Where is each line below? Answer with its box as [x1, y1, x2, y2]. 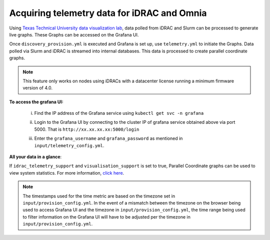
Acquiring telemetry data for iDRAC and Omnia [9, 7, 207, 18]
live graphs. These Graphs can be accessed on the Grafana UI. [9, 31, 139, 37]
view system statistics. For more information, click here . [9, 170, 124, 176]
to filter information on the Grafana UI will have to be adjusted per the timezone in [22, 214, 191, 220]
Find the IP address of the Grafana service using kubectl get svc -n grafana [34, 110, 204, 116]
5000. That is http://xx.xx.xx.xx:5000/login [34, 126, 139, 132]
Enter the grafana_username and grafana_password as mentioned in [34, 135, 183, 142]
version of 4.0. [22, 85, 52, 91]
